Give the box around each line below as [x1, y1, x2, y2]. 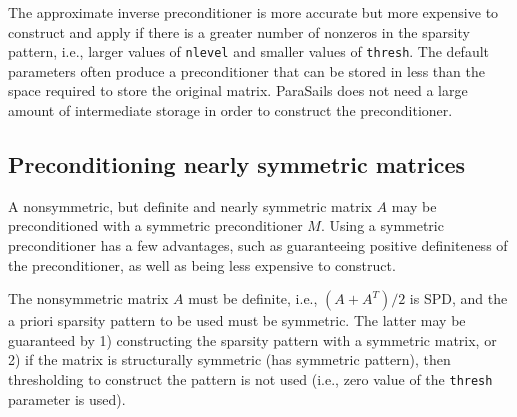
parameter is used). [8, 388, 126, 409]
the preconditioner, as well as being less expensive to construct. [8, 254, 396, 275]
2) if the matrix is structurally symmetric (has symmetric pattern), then [8, 349, 451, 370]
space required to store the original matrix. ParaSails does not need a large [8, 80, 468, 101]
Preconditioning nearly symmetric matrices [8, 149, 465, 180]
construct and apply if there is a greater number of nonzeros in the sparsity [8, 21, 470, 42]
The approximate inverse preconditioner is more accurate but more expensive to [8, 2, 499, 22]
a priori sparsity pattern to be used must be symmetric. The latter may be [8, 310, 466, 331]
